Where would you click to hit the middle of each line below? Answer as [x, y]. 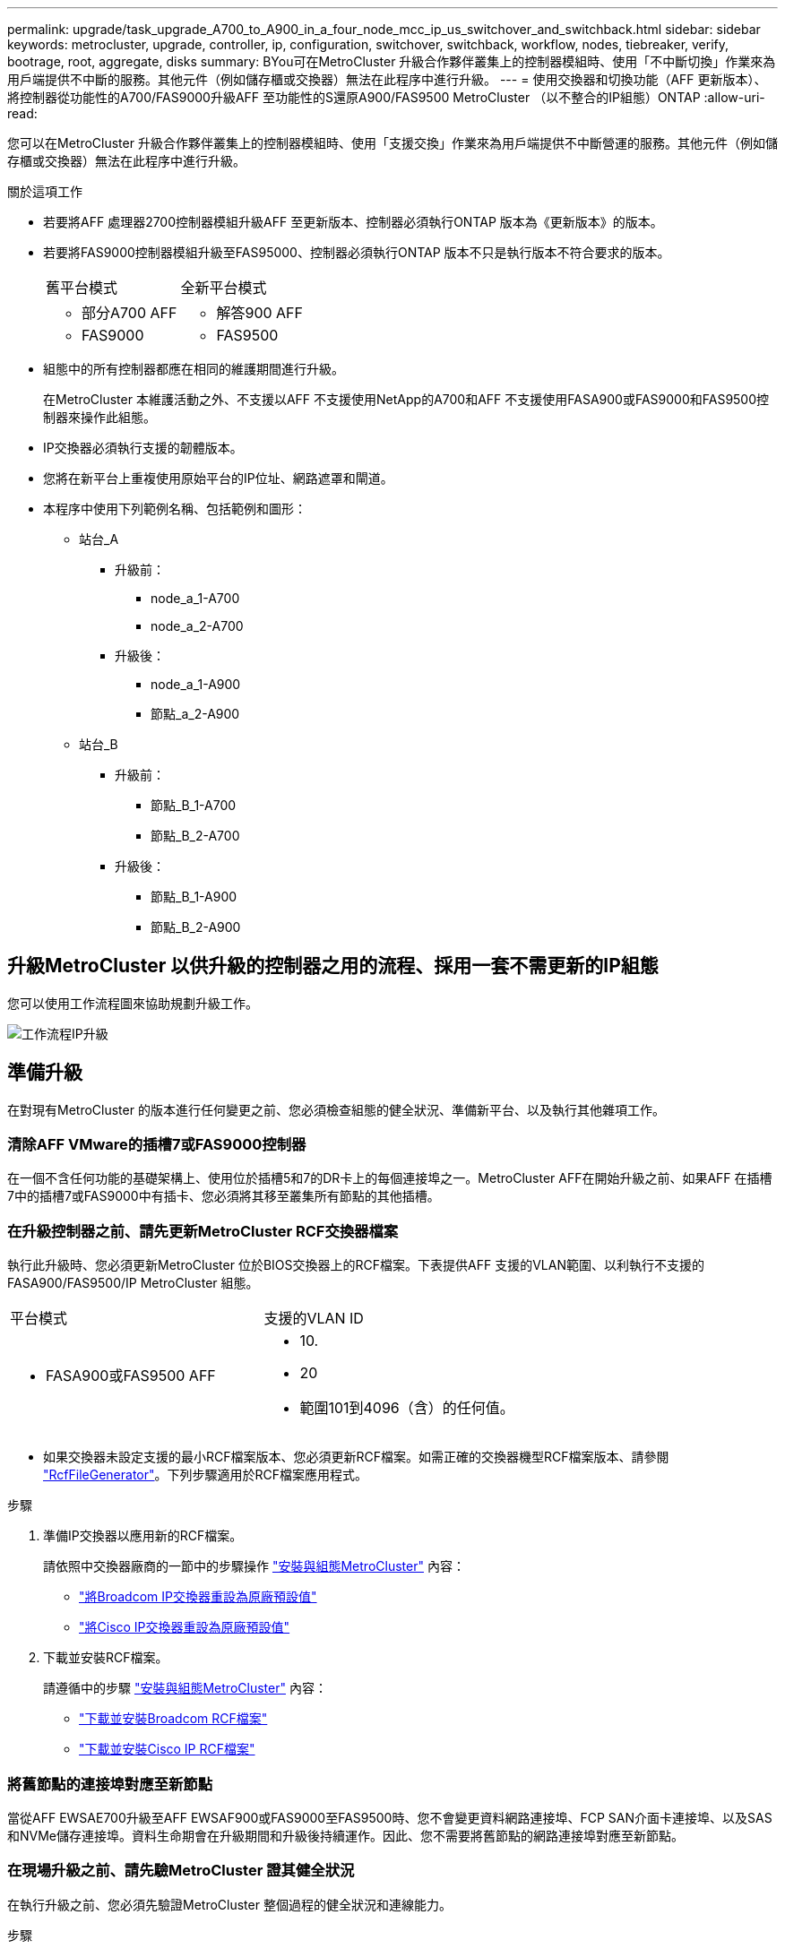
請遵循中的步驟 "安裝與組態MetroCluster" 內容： [185, 1688]
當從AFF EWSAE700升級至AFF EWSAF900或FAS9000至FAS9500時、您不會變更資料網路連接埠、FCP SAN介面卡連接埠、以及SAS [390, 1817]
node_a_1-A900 [196, 684]
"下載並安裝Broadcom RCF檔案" [173, 1719]
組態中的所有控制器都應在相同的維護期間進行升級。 [194, 369]
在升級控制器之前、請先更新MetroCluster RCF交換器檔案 [203, 1231]
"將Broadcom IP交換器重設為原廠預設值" [198, 1597]
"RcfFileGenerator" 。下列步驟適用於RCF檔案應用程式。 [206, 1475]
